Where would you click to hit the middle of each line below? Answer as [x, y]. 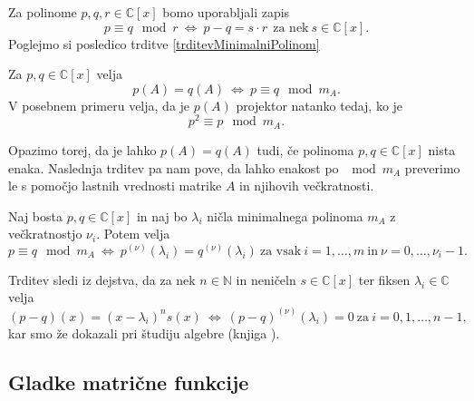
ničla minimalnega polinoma [285, 215]
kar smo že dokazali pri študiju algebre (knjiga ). [144, 333]
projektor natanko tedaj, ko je [319, 105]
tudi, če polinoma [305, 149]
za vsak [281, 251]
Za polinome [43, 12]
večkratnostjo [45, 234]
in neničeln [266, 279]
